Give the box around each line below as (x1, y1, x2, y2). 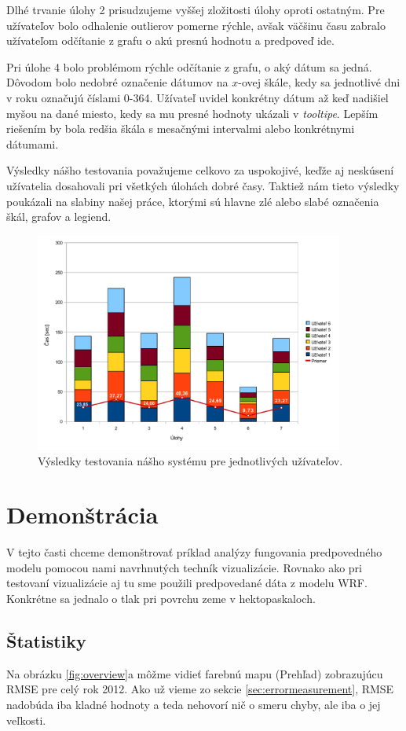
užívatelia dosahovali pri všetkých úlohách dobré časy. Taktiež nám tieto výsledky (6, 177, 400, 193)
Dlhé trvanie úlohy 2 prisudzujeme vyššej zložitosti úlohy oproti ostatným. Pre (6, 2, 385, 17)
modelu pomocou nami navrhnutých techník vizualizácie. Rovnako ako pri (6, 559, 362, 575)
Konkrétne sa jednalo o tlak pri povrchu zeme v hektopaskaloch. (6, 590, 316, 607)
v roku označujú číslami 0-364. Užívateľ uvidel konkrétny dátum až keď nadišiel (6, 89, 389, 105)
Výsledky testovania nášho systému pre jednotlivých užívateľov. (38, 452, 343, 468)
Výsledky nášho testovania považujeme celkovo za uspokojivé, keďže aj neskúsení (6, 162, 394, 178)
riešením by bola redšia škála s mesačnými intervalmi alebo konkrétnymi (6, 120, 355, 137)
